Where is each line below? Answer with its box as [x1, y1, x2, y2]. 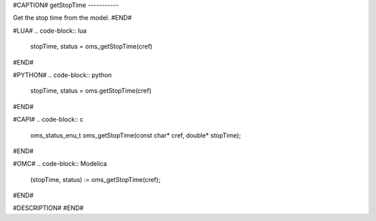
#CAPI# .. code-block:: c [13, 115, 84, 124]
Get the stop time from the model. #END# [13, 14, 132, 22]
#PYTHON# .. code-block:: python [13, 70, 112, 79]
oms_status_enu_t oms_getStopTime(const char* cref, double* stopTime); [30, 131, 242, 139]
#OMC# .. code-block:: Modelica [13, 160, 107, 168]
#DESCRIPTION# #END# [13, 204, 84, 212]
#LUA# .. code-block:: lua [13, 26, 87, 35]
